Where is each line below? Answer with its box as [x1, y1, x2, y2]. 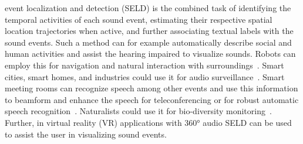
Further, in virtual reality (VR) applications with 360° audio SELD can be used [5, 116, 292, 128]
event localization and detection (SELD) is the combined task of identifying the [5, 2, 291, 13]
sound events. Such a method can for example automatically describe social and [5, 36, 292, 48]
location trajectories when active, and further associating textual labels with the [5, 25, 294, 37]
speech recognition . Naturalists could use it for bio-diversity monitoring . [5, 105, 272, 117]
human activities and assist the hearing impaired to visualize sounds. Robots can [5, 47, 296, 60]
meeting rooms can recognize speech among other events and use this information [5, 82, 298, 94]
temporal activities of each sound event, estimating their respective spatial [5, 13, 272, 25]
